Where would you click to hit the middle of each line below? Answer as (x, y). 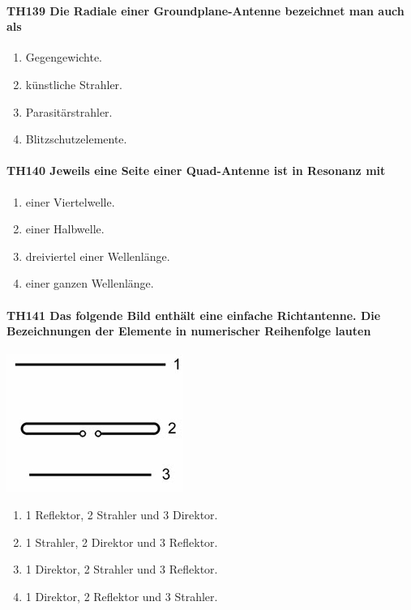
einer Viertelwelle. (70, 201)
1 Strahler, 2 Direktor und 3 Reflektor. (122, 542)
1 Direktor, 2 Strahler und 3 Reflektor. (122, 569)
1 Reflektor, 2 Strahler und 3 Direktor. (122, 514)
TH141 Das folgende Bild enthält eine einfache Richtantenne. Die (194, 315)
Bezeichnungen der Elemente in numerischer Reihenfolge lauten (189, 331)
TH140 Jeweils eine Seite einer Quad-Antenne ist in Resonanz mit (196, 171)
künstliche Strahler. (74, 84)
